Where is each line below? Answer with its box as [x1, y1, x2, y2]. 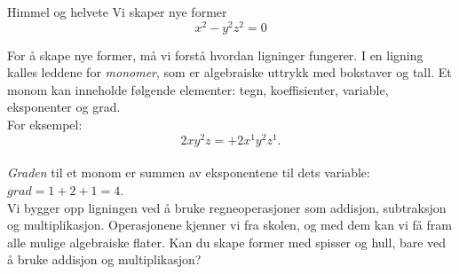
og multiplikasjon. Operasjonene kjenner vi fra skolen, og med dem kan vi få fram [7, 215, 452, 234]
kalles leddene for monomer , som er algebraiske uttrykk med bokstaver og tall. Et [7, 63, 452, 82]
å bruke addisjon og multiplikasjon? [7, 250, 202, 269]
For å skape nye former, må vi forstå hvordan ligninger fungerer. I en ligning [7, 45, 423, 64]
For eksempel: [7, 115, 83, 134]
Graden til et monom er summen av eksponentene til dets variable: [7, 163, 370, 182]
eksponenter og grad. [7, 98, 121, 116]
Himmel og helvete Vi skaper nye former [7, 3, 227, 20]
